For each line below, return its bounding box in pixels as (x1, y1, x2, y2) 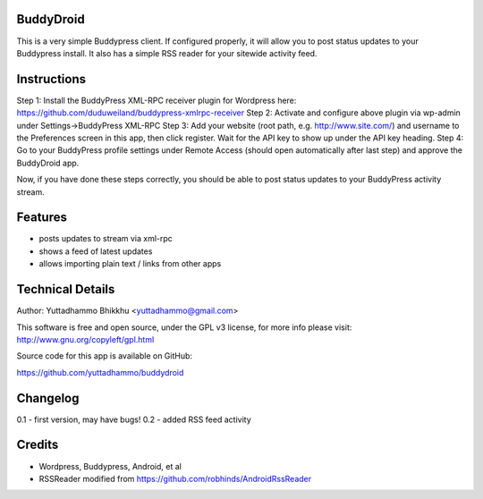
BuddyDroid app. (16, 157, 80, 168)
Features (16, 210, 67, 225)
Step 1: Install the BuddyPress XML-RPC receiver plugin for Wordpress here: (16, 95, 297, 106)
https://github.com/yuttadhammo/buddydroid (16, 367, 184, 377)
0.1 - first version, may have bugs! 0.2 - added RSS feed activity (16, 414, 252, 425)
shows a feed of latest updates (38, 246, 153, 257)
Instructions (16, 72, 87, 87)
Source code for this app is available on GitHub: (16, 351, 192, 361)
